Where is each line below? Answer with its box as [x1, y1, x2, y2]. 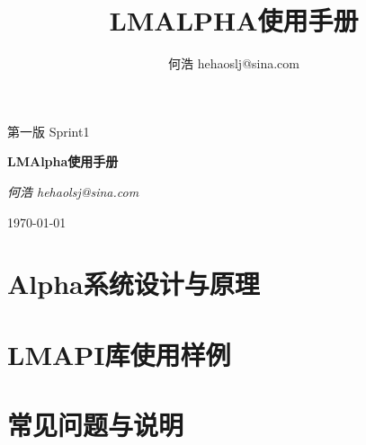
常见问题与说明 [7, 406, 184, 443]
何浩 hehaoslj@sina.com [168, 54, 299, 73]
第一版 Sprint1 [7, 121, 90, 140]
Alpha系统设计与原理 [7, 265, 260, 302]
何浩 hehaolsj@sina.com [7, 182, 139, 200]
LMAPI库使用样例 [7, 335, 231, 372]
